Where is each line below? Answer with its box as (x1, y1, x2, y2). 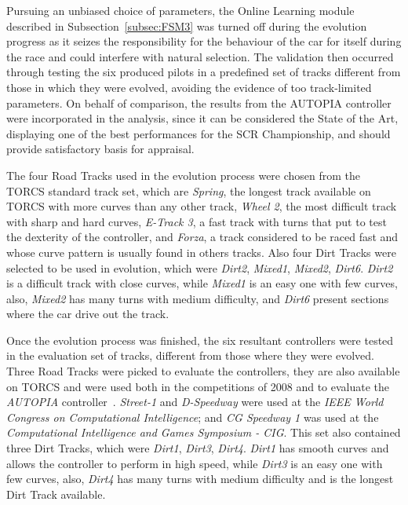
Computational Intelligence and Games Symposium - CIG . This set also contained (6, 424, 401, 441)
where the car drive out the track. (6, 306, 169, 322)
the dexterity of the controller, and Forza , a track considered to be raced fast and (6, 229, 399, 245)
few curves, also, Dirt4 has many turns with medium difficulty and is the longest (6, 470, 394, 487)
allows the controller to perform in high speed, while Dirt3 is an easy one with (6, 455, 383, 471)
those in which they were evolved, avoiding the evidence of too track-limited (6, 79, 372, 95)
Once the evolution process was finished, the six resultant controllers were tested (6, 331, 394, 348)
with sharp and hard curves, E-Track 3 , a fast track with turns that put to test (6, 213, 387, 229)
